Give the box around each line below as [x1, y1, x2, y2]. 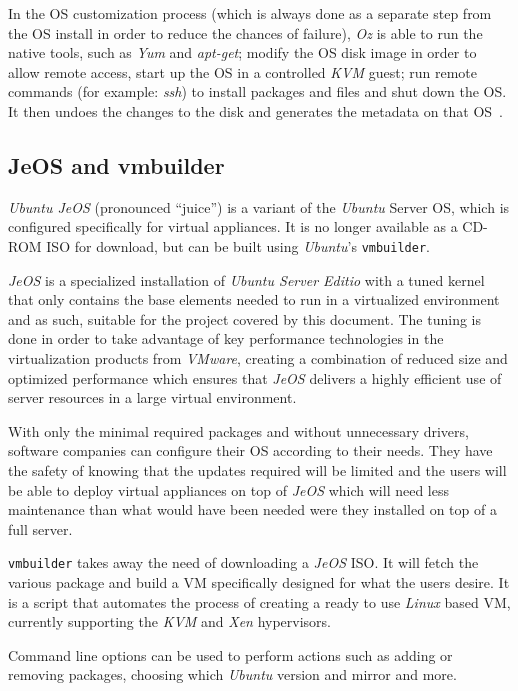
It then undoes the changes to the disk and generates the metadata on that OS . [8, 100, 504, 121]
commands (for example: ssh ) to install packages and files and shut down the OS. [8, 81, 507, 102]
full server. [8, 518, 73, 539]
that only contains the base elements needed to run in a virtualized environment [8, 289, 500, 310]
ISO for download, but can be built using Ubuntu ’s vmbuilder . [46, 235, 430, 256]
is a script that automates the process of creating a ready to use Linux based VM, [8, 591, 511, 612]
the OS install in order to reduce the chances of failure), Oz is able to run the [8, 22, 483, 43]
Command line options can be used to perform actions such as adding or [8, 644, 453, 665]
